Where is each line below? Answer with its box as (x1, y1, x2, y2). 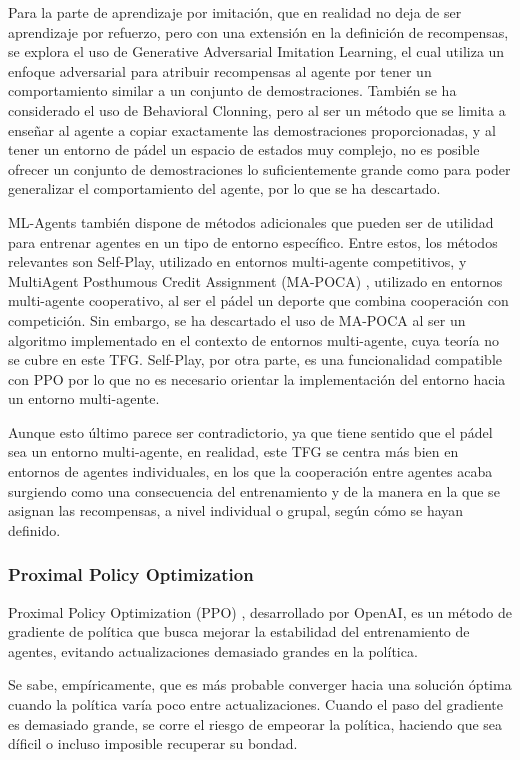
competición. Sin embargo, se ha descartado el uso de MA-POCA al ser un (8, 309, 466, 330)
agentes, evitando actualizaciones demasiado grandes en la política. (8, 640, 418, 661)
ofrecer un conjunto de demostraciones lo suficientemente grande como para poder (8, 158, 511, 179)
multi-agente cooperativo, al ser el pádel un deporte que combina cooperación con (8, 290, 509, 311)
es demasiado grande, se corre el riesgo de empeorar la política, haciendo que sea (8, 713, 503, 734)
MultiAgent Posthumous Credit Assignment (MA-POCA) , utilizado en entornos (8, 270, 503, 291)
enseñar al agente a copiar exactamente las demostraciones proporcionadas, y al (8, 119, 496, 140)
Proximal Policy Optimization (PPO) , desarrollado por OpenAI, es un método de (8, 601, 512, 622)
